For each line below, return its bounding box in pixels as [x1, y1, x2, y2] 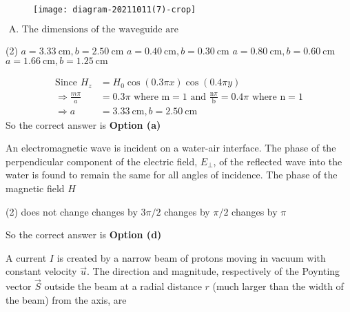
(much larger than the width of [212, 279, 344, 293]
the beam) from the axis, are [6, 292, 127, 306]
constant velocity [6, 264, 77, 278]
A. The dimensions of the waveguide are [8, 24, 178, 34]
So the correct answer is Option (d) [6, 227, 162, 242]
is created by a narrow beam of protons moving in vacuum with [56, 250, 326, 264]
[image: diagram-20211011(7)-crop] [33, 5, 196, 14]
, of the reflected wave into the [213, 154, 342, 168]
